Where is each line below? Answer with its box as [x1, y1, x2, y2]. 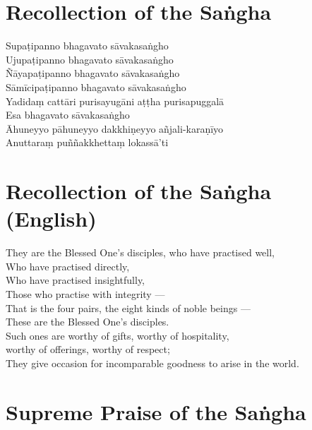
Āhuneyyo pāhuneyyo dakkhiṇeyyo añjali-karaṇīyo [6, 121, 224, 136]
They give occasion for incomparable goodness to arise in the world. [6, 355, 299, 370]
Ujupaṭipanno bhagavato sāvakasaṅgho [6, 52, 174, 66]
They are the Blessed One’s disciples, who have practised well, [6, 245, 275, 260]
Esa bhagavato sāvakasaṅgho [6, 107, 130, 122]
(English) [6, 204, 97, 233]
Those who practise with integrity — [6, 286, 165, 301]
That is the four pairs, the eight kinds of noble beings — [6, 300, 251, 315]
